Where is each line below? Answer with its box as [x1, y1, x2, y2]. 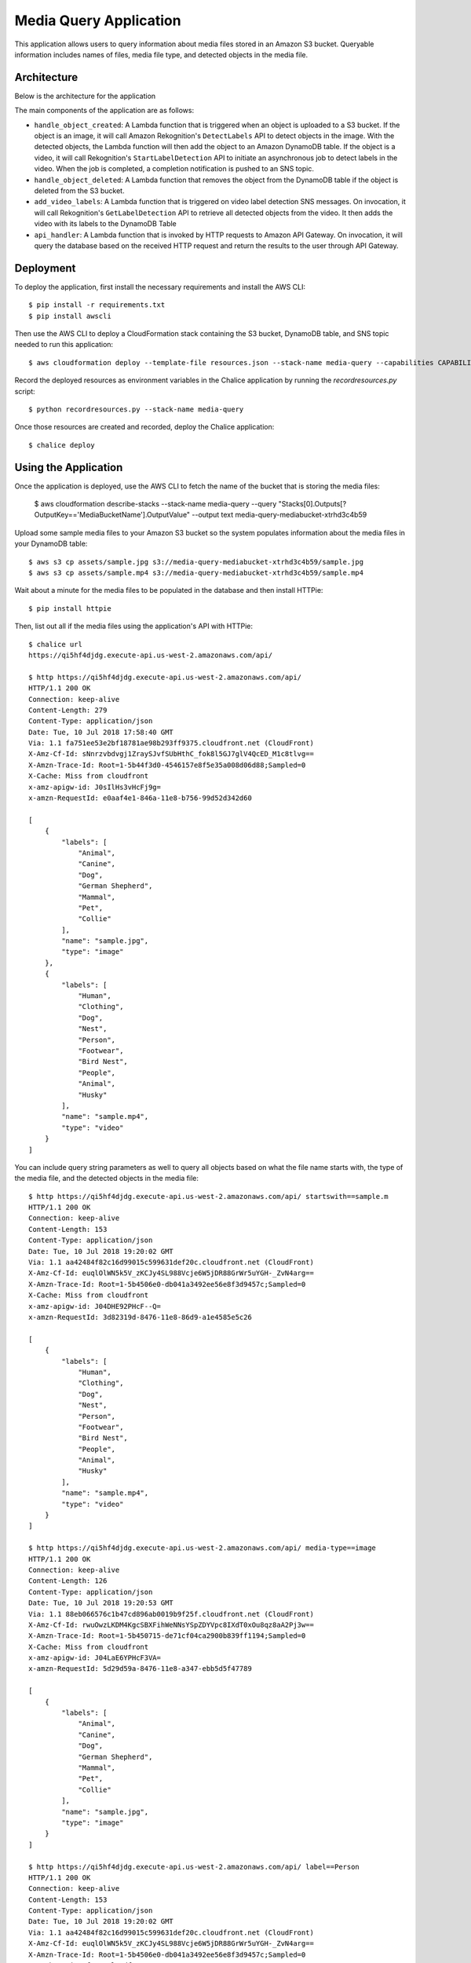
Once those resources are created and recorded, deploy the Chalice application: [14, 422, 275, 432]
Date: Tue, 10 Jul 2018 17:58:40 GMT [28, 727, 174, 737]
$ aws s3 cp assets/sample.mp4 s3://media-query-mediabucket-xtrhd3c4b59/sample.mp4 [28, 568, 364, 577]
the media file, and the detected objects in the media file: [14, 1174, 199, 1183]
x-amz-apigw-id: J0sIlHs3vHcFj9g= [28, 782, 161, 791]
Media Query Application [14, 12, 181, 29]
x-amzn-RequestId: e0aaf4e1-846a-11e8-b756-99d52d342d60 [28, 794, 253, 802]
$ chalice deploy [28, 440, 95, 449]
